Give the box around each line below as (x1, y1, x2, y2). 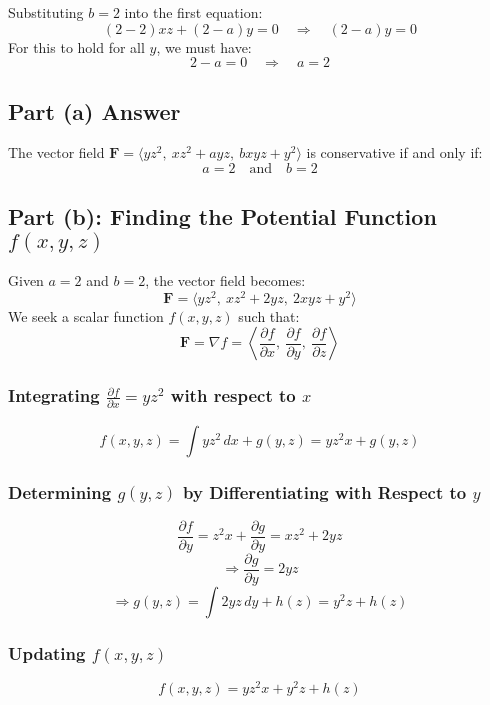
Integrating (8, 383, 100, 408)
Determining (8, 479, 112, 504)
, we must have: (156, 36, 252, 57)
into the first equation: (124, 2, 263, 22)
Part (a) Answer (8, 95, 181, 126)
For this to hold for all (8, 36, 145, 57)
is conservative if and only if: (306, 142, 483, 163)
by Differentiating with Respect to (183, 479, 467, 504)
